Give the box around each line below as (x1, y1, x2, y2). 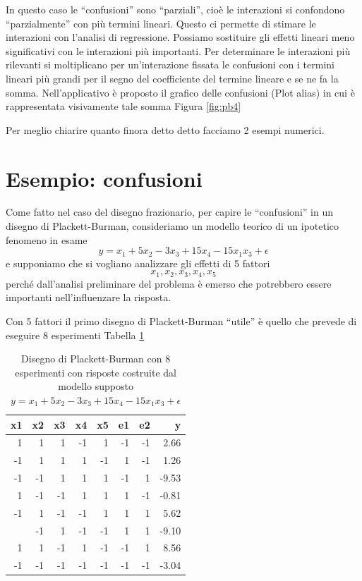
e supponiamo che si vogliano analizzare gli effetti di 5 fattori (6, 255, 270, 270)
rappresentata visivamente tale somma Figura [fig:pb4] (6, 99, 241, 114)
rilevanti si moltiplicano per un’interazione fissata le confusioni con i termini (6, 57, 334, 72)
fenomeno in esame (6, 232, 88, 247)
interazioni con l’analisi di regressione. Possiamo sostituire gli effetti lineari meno (6, 30, 355, 44)
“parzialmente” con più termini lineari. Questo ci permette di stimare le (6, 16, 316, 30)
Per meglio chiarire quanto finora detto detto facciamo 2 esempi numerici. (6, 122, 325, 137)
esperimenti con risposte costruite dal (15, 365, 176, 379)
